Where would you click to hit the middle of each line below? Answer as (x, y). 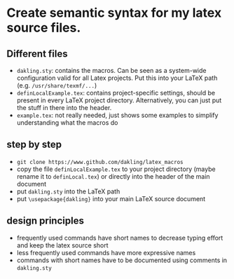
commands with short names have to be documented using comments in (122, 260)
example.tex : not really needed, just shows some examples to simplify (117, 115)
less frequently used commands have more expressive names (106, 252)
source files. (44, 28)
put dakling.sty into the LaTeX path (68, 191)
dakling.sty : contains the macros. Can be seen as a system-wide (111, 70)
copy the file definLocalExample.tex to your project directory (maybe (116, 169)
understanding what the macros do (67, 123)
